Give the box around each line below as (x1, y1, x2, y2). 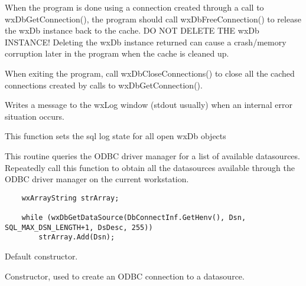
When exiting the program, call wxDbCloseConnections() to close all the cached (5, 67, 295, 79)
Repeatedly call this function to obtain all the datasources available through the (5, 161, 295, 173)
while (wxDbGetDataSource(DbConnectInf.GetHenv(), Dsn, (21, 213, 246, 222)
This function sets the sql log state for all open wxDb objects (5, 130, 226, 142)
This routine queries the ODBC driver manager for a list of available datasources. (5, 149, 300, 162)
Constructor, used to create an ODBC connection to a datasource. (5, 269, 245, 282)
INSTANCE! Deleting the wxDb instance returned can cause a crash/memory (5, 35, 287, 48)
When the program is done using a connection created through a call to (5, 1, 264, 13)
